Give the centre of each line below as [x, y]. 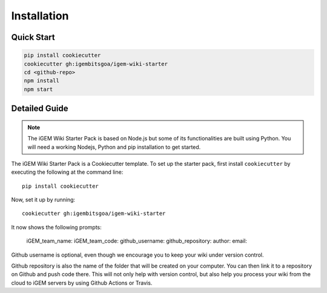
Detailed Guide [40, 109]
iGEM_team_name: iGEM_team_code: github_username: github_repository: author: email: [137, 241]
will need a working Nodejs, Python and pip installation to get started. [114, 147]
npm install [42, 81]
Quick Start [33, 37]
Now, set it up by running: [43, 200]
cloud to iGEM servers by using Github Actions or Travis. [82, 283]
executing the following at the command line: [67, 172]
